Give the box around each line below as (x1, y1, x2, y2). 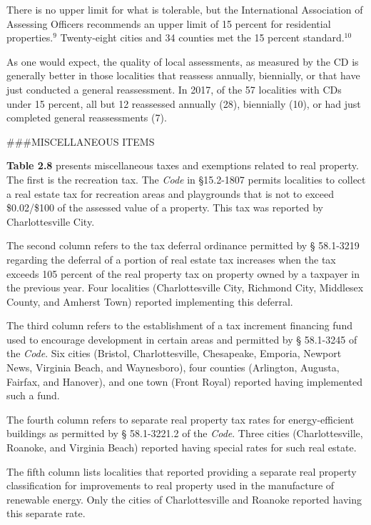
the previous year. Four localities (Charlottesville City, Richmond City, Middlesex (6, 280, 364, 295)
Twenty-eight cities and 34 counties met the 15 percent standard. (60, 30, 345, 45)
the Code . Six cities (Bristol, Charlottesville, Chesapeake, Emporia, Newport (6, 346, 342, 361)
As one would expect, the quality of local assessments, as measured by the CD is (6, 54, 359, 69)
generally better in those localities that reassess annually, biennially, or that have (6, 68, 360, 83)
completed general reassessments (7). (6, 110, 167, 125)
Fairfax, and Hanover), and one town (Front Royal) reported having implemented (6, 374, 362, 389)
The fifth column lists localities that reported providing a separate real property (6, 464, 357, 479)
